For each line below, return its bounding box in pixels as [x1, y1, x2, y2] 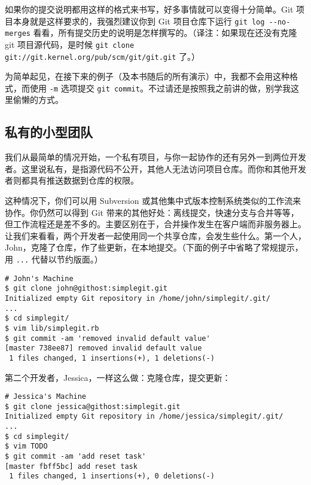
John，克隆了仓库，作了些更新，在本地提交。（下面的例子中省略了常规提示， [5, 241, 303, 254]
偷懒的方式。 [13, 93, 63, 106]
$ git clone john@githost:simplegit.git [5, 284, 168, 293]
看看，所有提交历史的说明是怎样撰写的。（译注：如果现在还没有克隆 [33, 26, 297, 39]
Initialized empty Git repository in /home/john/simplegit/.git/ [5, 294, 270, 303]
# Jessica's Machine [5, 392, 87, 401]
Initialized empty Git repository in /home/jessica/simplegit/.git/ [5, 412, 283, 421]
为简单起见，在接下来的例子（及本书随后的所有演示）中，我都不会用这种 [5, 70, 289, 83]
